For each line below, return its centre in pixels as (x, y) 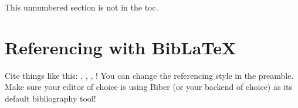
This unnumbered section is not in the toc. (82, 7)
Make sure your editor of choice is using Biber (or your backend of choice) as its (148, 87)
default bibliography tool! (50, 98)
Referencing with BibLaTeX (121, 47)
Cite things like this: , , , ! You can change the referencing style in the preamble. (149, 75)
